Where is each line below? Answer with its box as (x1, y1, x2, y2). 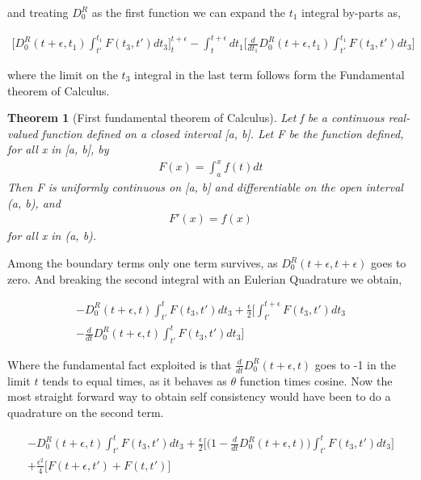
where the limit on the (7, 65, 118, 82)
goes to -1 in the (314, 356, 396, 373)
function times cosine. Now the (239, 372, 393, 389)
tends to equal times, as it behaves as (42, 372, 227, 389)
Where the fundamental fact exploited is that (7, 356, 232, 373)
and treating (7, 4, 69, 20)
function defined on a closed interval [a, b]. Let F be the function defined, (41, 124, 404, 141)
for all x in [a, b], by (7, 141, 109, 158)
